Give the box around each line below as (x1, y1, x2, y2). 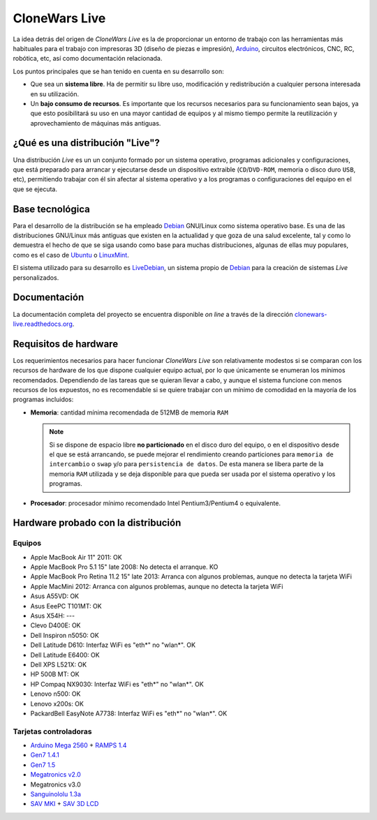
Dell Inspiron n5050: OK (30, 631, 99, 639)
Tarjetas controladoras (13, 726, 92, 736)
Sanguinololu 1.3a (30, 790, 82, 798)
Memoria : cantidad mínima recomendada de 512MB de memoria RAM (30, 408, 228, 417)
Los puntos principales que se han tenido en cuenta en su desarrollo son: (13, 67, 224, 75)
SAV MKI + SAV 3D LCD (30, 800, 99, 808)
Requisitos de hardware (13, 338, 119, 350)
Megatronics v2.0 (30, 770, 82, 779)
